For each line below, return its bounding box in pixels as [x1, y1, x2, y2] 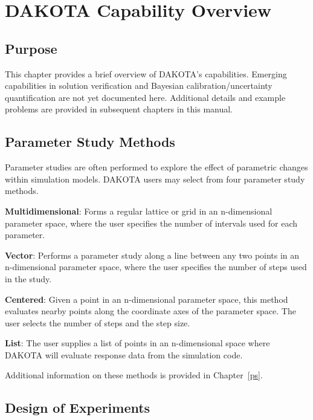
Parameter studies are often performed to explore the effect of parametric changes [5, 161, 308, 173]
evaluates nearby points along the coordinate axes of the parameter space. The [5, 305, 296, 317]
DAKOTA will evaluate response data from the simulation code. [5, 348, 243, 361]
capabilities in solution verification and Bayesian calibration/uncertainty [5, 79, 273, 92]
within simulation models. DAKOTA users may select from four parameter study [5, 172, 305, 185]
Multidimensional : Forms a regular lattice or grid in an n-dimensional [5, 204, 273, 217]
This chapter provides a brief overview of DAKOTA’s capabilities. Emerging [5, 67, 287, 80]
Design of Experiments [5, 398, 150, 417]
